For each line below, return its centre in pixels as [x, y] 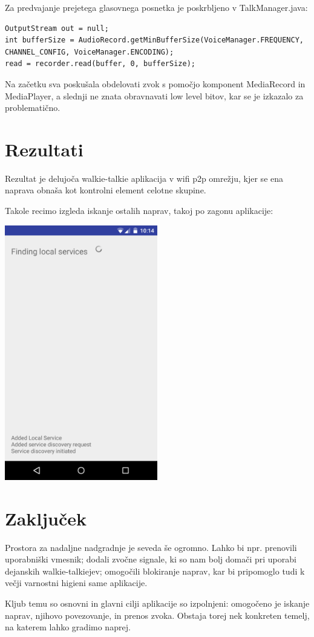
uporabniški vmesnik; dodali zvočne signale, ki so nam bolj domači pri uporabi [151, 559]
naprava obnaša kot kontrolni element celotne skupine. [106, 190]
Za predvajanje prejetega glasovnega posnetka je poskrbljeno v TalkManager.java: [156, 7]
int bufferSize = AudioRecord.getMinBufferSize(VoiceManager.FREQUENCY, [154, 40]
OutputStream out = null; [57, 28]
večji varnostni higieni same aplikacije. [76, 583]
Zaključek [46, 518]
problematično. [33, 108]
